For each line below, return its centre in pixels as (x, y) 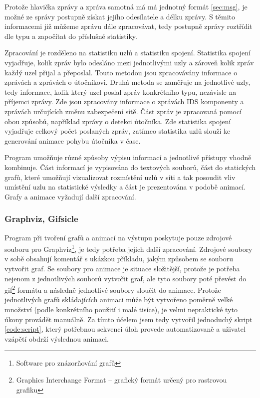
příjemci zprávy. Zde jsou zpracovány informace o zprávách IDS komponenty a (124, 101)
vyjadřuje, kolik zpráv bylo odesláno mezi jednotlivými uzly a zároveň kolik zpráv (129, 62)
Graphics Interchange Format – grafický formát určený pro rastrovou (122, 379)
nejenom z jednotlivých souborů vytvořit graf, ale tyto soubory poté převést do (126, 278)
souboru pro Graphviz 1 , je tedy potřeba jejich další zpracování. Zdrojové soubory (129, 248)
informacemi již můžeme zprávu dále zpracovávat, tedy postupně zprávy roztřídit (129, 26)
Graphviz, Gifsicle (41, 219)
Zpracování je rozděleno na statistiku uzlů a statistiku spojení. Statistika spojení (128, 53)
